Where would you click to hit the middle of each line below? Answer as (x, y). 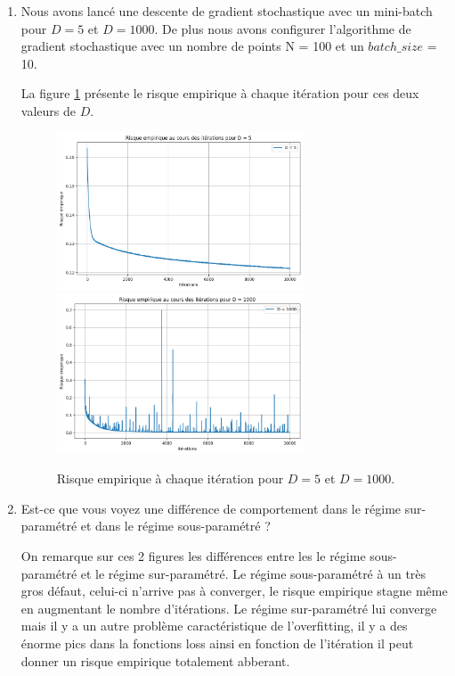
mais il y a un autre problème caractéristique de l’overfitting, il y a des (214, 626)
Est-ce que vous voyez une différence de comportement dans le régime (211, 508)
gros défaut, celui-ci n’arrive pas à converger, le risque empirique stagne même (234, 591)
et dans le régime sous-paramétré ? (175, 526)
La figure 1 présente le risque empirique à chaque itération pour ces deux (220, 93)
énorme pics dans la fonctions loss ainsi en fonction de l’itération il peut (217, 643)
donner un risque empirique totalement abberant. (155, 660)
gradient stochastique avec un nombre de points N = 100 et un (192, 46)
